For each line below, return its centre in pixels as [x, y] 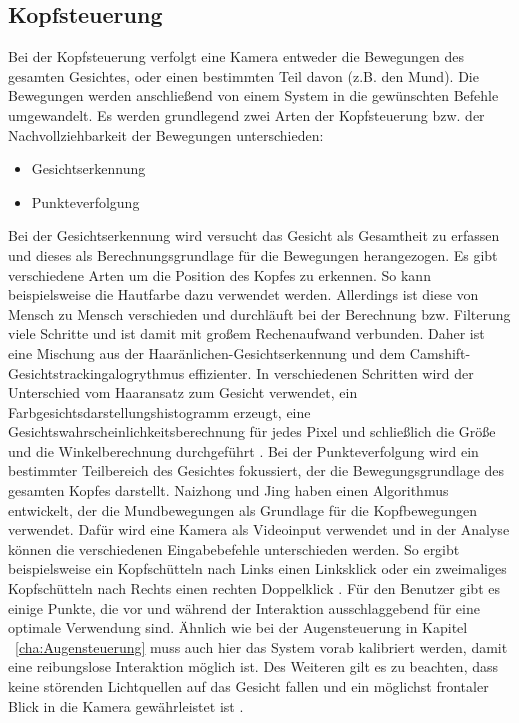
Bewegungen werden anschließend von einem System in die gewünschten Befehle [253, 95]
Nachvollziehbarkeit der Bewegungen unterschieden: [166, 134]
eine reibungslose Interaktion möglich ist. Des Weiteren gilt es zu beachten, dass [253, 666]
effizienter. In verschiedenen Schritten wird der [331, 372]
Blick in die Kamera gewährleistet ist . [126, 705]
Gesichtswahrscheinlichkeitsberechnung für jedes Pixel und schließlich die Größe [252, 431]
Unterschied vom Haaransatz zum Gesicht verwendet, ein [183, 392]
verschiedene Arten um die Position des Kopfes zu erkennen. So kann [219, 274]
